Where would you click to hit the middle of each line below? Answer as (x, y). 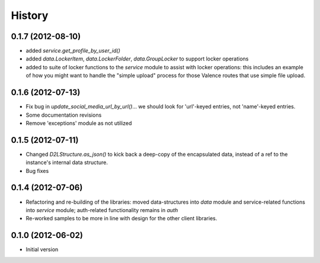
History (30, 15)
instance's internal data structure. (67, 162)
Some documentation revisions (64, 115)
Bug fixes (37, 171)
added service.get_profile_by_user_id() (73, 51)
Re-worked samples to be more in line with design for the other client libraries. (121, 219)
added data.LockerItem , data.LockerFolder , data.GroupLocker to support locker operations (137, 59)
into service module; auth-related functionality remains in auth (102, 210)
